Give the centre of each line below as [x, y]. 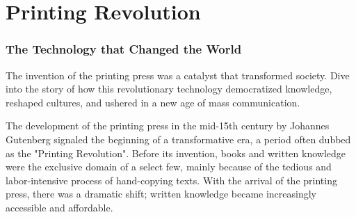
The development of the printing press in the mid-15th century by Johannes [168, 126]
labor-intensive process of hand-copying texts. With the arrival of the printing [171, 180]
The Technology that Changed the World [124, 49]
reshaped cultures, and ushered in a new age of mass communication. [153, 102]
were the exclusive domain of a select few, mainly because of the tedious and [169, 167]
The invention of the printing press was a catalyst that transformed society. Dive [178, 75]
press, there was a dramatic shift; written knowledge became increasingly [161, 194]
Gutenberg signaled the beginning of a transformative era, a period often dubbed [178, 139]
